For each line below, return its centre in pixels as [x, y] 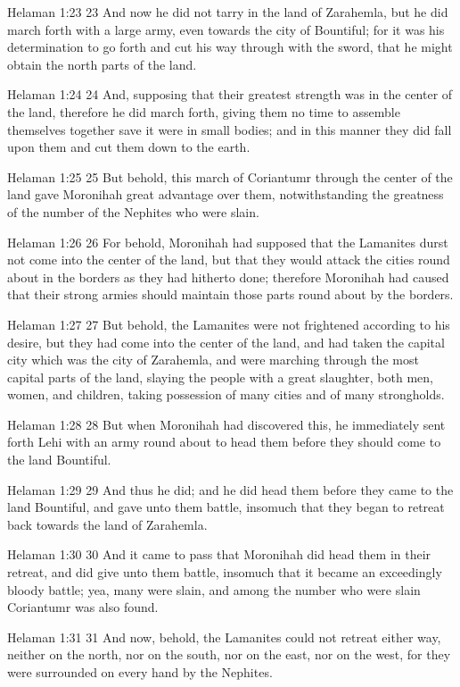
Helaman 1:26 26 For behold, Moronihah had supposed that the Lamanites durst [228, 242]
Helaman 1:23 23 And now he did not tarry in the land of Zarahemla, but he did [228, 12]
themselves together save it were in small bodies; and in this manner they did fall [230, 129]
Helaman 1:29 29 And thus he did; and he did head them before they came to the [230, 489]
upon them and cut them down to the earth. [129, 147]
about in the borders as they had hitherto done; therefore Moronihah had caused [228, 276]
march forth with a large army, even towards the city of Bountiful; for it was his [226, 29]
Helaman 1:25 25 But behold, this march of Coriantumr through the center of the [230, 176]
